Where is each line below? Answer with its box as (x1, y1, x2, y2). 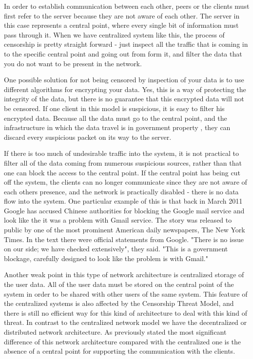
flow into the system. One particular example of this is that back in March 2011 (4, 196, 243, 206)
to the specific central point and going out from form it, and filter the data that (4, 48, 242, 58)
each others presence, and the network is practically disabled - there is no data (4, 186, 239, 196)
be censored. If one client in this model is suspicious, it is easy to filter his (4, 103, 225, 113)
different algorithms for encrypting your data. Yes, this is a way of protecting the (4, 84, 246, 94)
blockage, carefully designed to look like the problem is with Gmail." (4, 253, 208, 263)
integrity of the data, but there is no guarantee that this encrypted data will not (4, 94, 244, 104)
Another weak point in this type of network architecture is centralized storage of (4, 269, 244, 280)
